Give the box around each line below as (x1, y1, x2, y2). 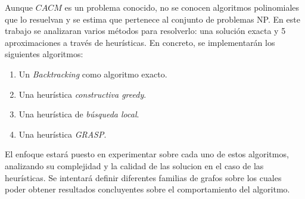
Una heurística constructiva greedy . (18, 88, 147, 100)
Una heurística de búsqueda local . (18, 108, 139, 120)
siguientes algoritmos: (5, 48, 83, 60)
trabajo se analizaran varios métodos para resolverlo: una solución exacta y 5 (5, 24, 286, 37)
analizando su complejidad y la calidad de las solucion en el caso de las (5, 159, 264, 172)
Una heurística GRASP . (18, 128, 107, 140)
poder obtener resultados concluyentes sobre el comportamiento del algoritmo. (5, 183, 290, 195)
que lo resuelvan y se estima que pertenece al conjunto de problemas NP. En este (5, 13, 300, 25)
